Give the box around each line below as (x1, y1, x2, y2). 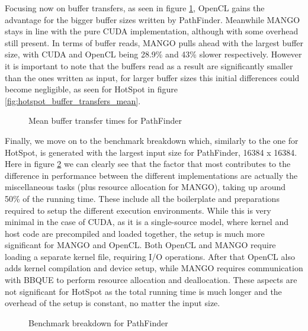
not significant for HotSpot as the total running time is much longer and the (5, 285, 282, 297)
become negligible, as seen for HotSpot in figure (5, 83, 178, 95)
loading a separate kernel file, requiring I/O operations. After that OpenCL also (5, 250, 295, 262)
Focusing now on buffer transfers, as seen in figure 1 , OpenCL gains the (5, 2, 265, 14)
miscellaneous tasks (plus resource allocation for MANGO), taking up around (5, 181, 286, 193)
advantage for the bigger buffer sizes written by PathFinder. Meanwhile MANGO (5, 13, 300, 25)
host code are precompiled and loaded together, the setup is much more (5, 227, 265, 239)
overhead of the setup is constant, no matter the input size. (5, 297, 220, 309)
